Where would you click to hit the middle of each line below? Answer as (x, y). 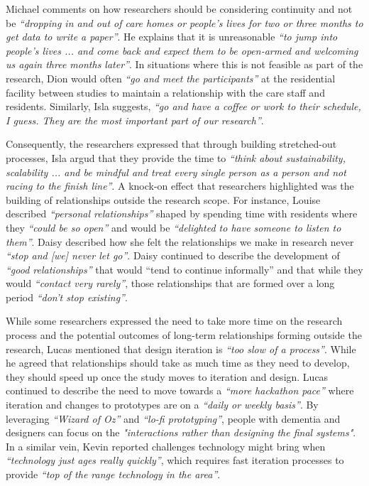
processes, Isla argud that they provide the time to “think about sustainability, (176, 157)
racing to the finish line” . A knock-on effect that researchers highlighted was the (180, 186)
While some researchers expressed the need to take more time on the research (174, 321)
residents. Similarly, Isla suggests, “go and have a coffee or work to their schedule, (183, 106)
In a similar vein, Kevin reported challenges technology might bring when (166, 446)
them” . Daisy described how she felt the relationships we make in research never (180, 241)
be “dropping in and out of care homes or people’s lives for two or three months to (184, 22)
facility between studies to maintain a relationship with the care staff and (165, 92)
